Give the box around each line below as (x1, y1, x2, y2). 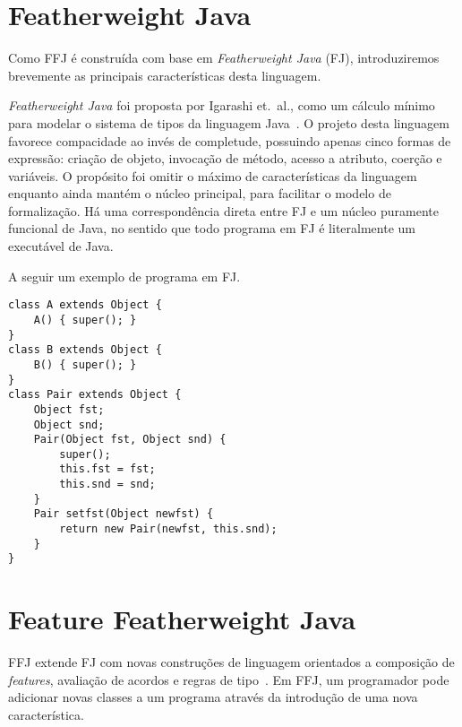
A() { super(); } (33, 313, 137, 326)
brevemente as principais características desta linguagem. (8, 65, 321, 84)
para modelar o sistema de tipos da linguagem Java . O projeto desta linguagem (8, 113, 449, 132)
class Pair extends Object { (8, 388, 182, 402)
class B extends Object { (8, 343, 162, 357)
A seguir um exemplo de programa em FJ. (8, 266, 241, 285)
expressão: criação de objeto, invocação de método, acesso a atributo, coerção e (8, 149, 442, 168)
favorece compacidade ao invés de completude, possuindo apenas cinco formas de (8, 131, 451, 150)
